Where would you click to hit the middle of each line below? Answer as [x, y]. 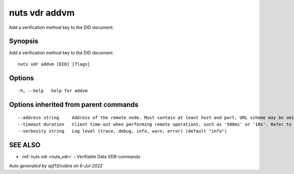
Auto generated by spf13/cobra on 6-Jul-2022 [56, 166]
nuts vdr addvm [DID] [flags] [54, 64]
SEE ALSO [25, 145]
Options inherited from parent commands [74, 105]
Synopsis [24, 41]
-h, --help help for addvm [53, 91]
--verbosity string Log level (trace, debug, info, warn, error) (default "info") [122, 131]
